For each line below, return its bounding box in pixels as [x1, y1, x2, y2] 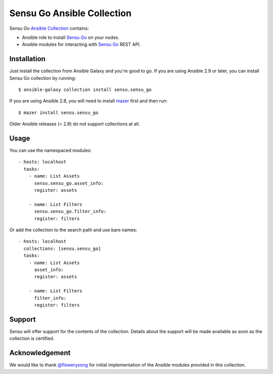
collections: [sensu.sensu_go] [23, 245, 101, 251]
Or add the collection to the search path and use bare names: [9, 227, 138, 233]
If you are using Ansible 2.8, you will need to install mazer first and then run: [9, 98, 168, 104]
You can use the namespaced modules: [9, 147, 92, 153]
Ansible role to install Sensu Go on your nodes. [22, 34, 120, 40]
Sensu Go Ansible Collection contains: [9, 25, 89, 31]
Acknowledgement [9, 349, 71, 357]
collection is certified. [9, 336, 55, 342]
